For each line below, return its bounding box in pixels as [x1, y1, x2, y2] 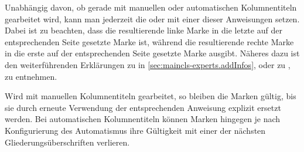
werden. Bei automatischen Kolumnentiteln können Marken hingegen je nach [5, 113, 281, 125]
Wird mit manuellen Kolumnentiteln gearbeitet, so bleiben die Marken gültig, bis [5, 90, 296, 102]
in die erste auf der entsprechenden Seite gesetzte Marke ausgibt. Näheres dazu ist [5, 47, 300, 59]
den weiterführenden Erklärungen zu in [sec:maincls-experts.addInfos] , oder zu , [5, 58, 291, 70]
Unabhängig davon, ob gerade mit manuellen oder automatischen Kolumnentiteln [5, 1, 297, 13]
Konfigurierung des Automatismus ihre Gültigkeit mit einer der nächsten [5, 124, 266, 136]
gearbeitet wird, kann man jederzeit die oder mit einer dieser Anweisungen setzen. [5, 12, 300, 25]
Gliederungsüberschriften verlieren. [5, 136, 130, 148]
